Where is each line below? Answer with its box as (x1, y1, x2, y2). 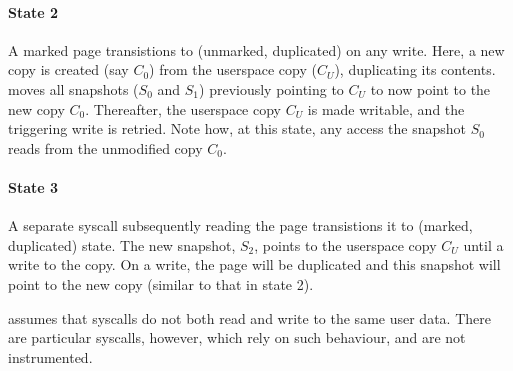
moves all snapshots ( (8, 78, 139, 99)
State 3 (8, 176, 59, 197)
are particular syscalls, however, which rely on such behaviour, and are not (8, 327, 466, 348)
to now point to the (370, 78, 491, 99)
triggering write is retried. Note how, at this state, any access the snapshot (8, 118, 467, 139)
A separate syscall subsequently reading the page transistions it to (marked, (8, 215, 473, 236)
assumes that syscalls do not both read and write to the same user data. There (8, 307, 491, 328)
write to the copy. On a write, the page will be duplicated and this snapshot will (8, 254, 501, 275)
